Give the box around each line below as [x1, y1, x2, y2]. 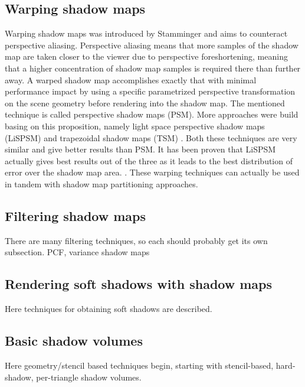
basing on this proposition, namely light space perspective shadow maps [5, 119, 265, 132]
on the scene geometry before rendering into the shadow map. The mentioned [5, 96, 285, 109]
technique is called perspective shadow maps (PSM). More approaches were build [5, 108, 299, 121]
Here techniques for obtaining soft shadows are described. [5, 303, 212, 315]
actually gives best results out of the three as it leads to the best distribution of [5, 154, 293, 167]
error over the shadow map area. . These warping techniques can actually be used [5, 166, 300, 178]
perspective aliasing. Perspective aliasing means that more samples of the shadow [5, 38, 299, 51]
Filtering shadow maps [5, 206, 146, 225]
